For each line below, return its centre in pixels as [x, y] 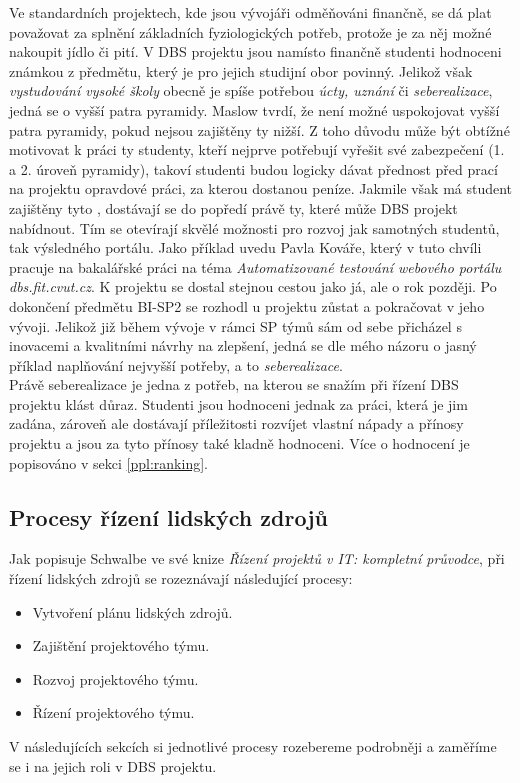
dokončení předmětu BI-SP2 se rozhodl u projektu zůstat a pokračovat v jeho [247, 305]
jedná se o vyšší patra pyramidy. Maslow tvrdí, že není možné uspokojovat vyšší [254, 109]
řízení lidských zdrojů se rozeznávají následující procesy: [181, 578]
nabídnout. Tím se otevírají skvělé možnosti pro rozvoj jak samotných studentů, [254, 227]
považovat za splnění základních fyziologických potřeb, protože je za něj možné [250, 31]
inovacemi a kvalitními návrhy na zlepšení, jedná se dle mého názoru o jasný [243, 345]
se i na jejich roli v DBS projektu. [113, 765]
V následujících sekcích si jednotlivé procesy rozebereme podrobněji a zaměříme [253, 746]
